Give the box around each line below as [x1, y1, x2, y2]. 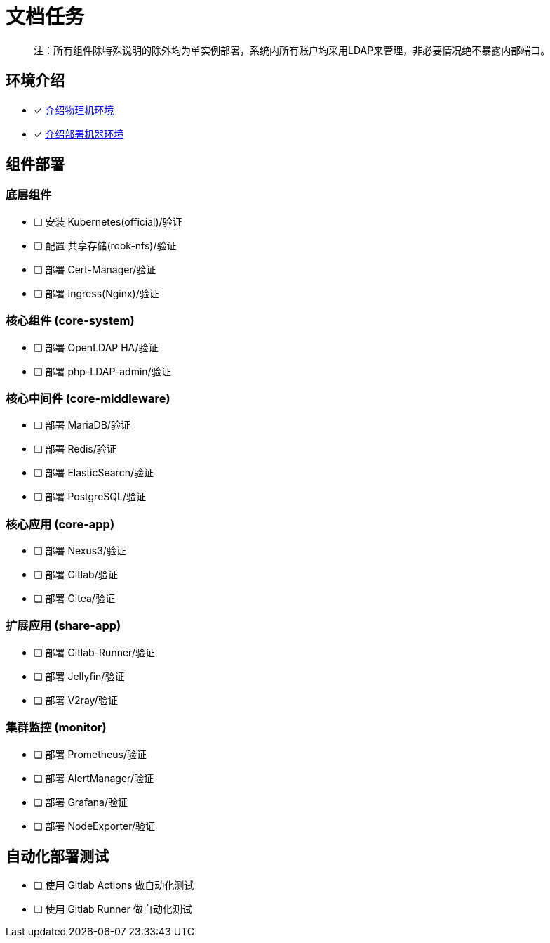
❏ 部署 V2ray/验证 [34, 694, 118, 706]
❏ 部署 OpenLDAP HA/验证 [34, 341, 159, 353]
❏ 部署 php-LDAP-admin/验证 [34, 365, 171, 377]
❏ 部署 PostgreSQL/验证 [34, 490, 146, 503]
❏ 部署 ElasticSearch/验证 [34, 467, 154, 479]
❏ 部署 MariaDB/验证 [34, 419, 130, 431]
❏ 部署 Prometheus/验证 [34, 748, 147, 760]
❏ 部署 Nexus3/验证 [34, 545, 126, 557]
